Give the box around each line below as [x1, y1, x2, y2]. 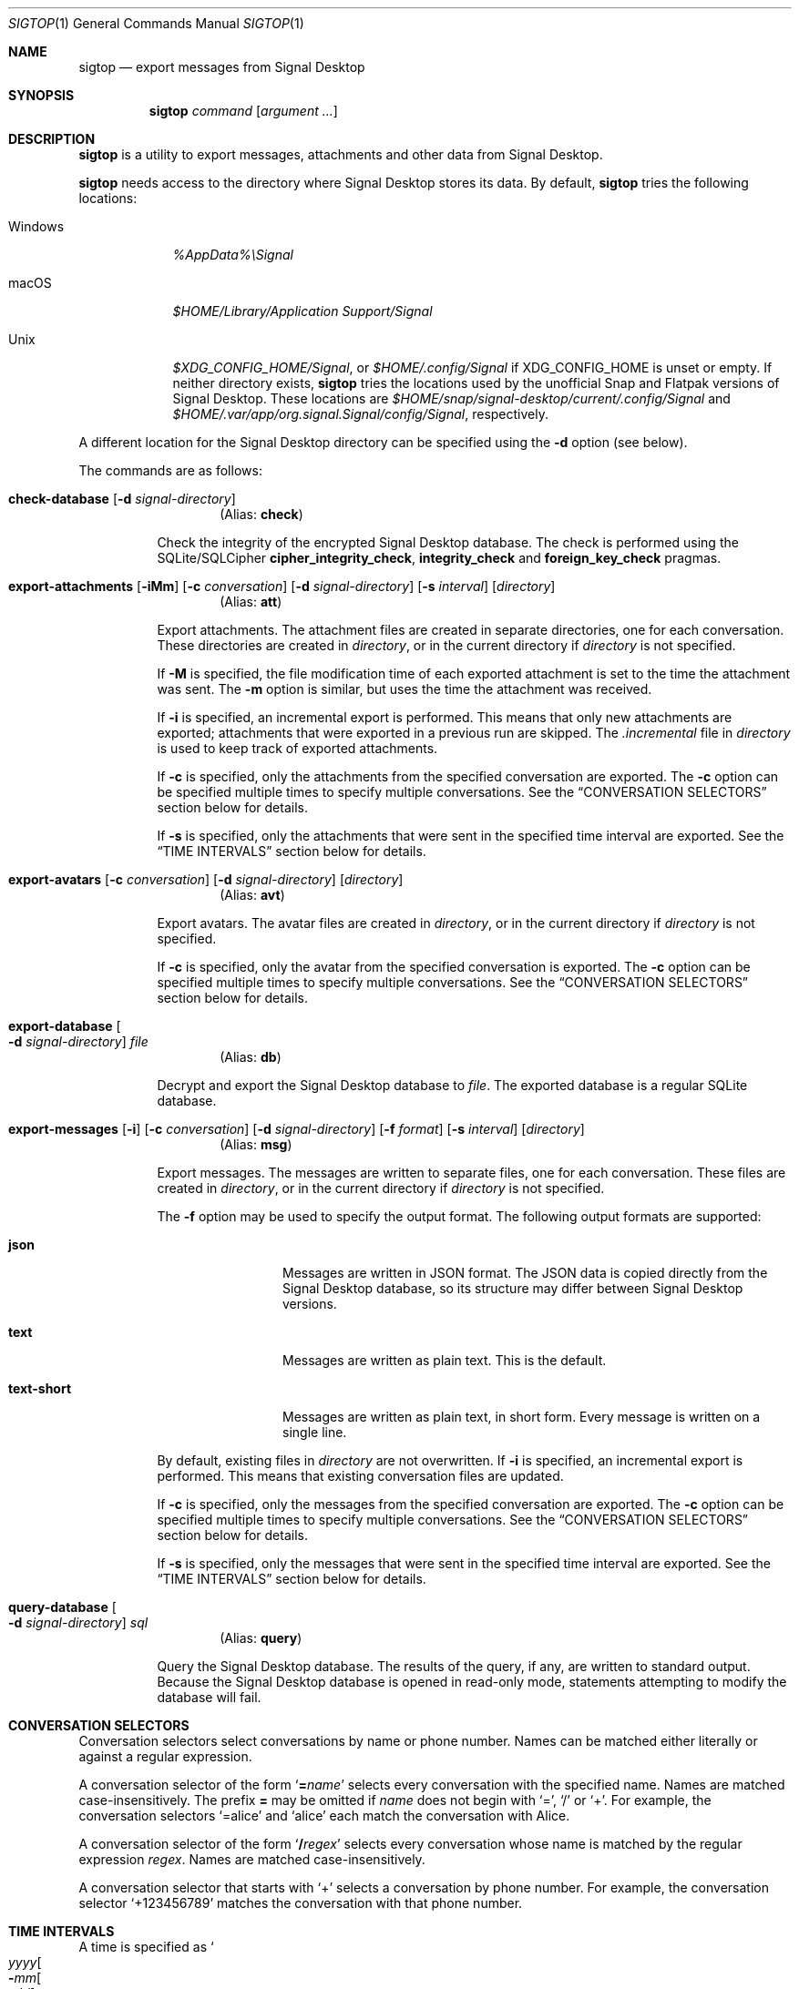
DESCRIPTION [8, 131, 96, 147]
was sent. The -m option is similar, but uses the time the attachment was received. [157, 681, 652, 697]
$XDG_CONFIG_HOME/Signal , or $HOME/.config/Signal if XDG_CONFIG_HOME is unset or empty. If [172, 360, 773, 375]
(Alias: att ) [220, 594, 282, 609]
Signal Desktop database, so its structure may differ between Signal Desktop [282, 1280, 743, 1296]
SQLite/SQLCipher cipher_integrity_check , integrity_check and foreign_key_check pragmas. [157, 550, 722, 566]
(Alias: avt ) [220, 887, 285, 903]
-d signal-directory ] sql [8, 1615, 149, 1630]
